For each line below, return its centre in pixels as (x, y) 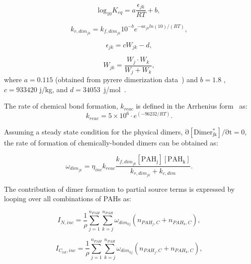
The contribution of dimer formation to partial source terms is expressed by (120, 189)
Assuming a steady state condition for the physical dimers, (93, 131)
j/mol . (115, 89)
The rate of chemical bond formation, (61, 106)
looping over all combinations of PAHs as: (68, 198)
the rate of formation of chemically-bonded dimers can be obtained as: (111, 142)
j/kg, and (54, 89)
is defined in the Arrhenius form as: (192, 106)
